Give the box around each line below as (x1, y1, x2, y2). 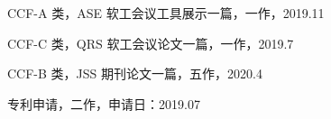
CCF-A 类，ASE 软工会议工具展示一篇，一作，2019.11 (7, 4, 325, 22)
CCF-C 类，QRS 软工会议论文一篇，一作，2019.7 (7, 33, 294, 52)
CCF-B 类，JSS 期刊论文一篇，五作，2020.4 (7, 64, 262, 83)
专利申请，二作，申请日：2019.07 (7, 94, 200, 113)
